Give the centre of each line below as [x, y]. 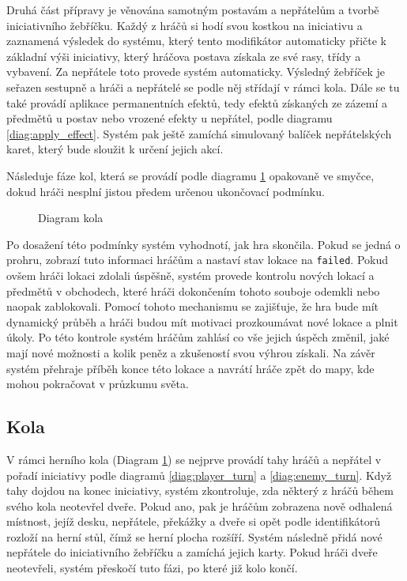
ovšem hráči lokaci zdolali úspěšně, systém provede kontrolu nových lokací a [190, 275]
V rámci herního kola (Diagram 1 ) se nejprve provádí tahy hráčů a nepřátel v [194, 459]
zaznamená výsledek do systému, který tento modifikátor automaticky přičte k [196, 41]
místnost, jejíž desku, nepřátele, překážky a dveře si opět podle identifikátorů [193, 521]
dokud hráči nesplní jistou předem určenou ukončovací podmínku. [166, 191]
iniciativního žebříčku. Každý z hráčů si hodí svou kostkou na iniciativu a [185, 25]
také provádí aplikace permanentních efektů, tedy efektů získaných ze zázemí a [197, 102]
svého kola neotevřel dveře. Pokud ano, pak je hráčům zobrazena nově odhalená [200, 506]
